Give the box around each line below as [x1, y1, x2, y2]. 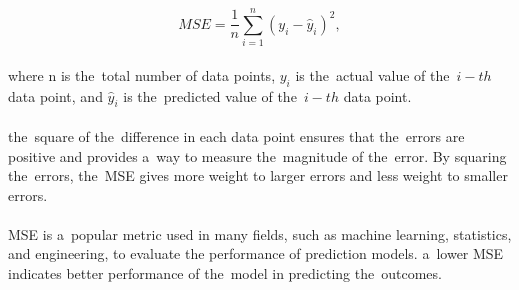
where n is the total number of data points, [8, 64, 276, 85]
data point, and [8, 85, 103, 106]
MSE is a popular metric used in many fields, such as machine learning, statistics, [8, 223, 512, 244]
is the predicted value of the [123, 85, 297, 106]
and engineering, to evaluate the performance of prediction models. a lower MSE [8, 243, 504, 264]
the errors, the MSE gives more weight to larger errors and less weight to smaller [8, 165, 508, 186]
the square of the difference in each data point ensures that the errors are [8, 125, 465, 146]
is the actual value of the [295, 64, 450, 85]
